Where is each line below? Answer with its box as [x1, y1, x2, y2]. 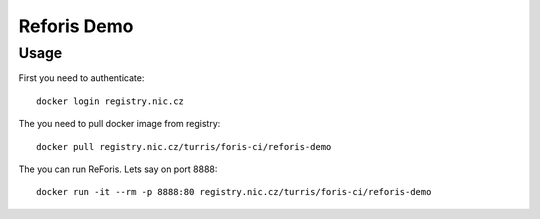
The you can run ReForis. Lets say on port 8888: [18, 163, 218, 175]
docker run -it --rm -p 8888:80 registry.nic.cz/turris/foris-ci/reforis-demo [36, 186, 432, 198]
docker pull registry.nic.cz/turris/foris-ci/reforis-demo [36, 141, 332, 152]
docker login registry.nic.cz [36, 95, 185, 107]
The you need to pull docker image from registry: [18, 118, 221, 130]
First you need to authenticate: [18, 72, 145, 84]
